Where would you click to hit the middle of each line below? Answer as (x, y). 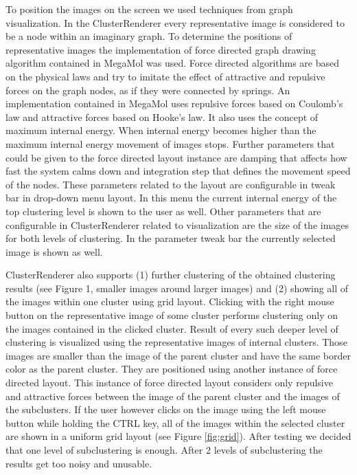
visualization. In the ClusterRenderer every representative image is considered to (175, 22)
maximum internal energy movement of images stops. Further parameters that (170, 143)
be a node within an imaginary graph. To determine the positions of (149, 36)
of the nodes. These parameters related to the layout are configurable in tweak (171, 184)
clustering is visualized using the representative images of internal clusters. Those (176, 342)
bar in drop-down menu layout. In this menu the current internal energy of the (171, 198)
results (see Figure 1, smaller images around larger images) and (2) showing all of (177, 288)
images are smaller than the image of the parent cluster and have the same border (178, 355)
